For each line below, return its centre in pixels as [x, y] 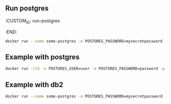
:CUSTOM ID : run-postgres [33, 21]
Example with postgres [42, 57]
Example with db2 [34, 84]
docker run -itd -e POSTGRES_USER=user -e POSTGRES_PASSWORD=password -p [85, 69]
